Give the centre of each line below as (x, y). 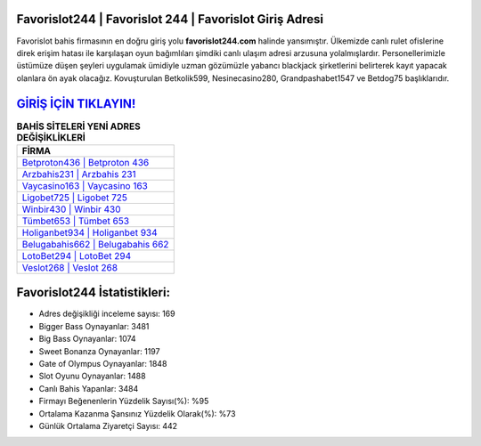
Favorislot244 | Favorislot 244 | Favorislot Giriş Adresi (170, 19)
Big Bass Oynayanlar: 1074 (88, 339)
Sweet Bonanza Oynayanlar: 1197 (99, 351)
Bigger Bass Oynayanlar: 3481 (94, 326)
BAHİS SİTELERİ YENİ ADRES (79, 126)
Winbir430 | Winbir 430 (71, 209)
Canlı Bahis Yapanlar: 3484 (89, 388)
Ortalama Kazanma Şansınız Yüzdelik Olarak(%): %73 (137, 413)
